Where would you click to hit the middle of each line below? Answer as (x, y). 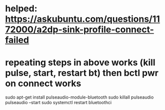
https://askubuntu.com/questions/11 (82, 19)
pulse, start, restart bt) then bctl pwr (82, 73)
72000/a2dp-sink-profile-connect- (80, 30)
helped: (21, 9)
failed (17, 40)
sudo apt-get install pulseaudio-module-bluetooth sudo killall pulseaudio (80, 97)
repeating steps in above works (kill (80, 63)
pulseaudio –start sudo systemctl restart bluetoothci (58, 103)
